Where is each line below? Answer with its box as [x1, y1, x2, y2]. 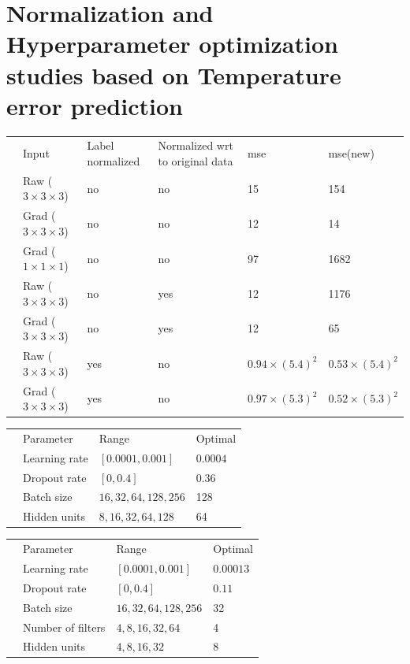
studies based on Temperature [6, 58, 341, 91]
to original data [158, 153, 233, 169]
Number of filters [23, 618, 106, 635]
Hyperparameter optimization [6, 28, 338, 60]
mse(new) [328, 145, 375, 161]
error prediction [6, 89, 183, 121]
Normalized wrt [158, 137, 233, 154]
